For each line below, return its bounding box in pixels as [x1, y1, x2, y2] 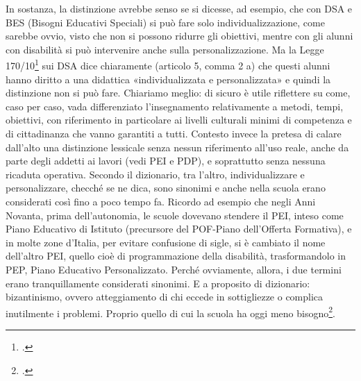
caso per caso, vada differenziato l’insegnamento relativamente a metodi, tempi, [6, 99, 344, 113]
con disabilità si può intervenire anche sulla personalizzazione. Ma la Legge [6, 42, 324, 56]
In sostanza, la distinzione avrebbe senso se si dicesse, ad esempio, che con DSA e [6, 1, 353, 15]
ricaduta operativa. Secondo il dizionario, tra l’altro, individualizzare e [6, 167, 305, 181]
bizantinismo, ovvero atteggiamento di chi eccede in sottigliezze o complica [6, 289, 324, 304]
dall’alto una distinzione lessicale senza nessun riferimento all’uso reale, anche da [6, 139, 349, 154]
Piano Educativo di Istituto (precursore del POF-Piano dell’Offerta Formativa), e [6, 221, 352, 236]
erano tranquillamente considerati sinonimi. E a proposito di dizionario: [6, 276, 310, 290]
